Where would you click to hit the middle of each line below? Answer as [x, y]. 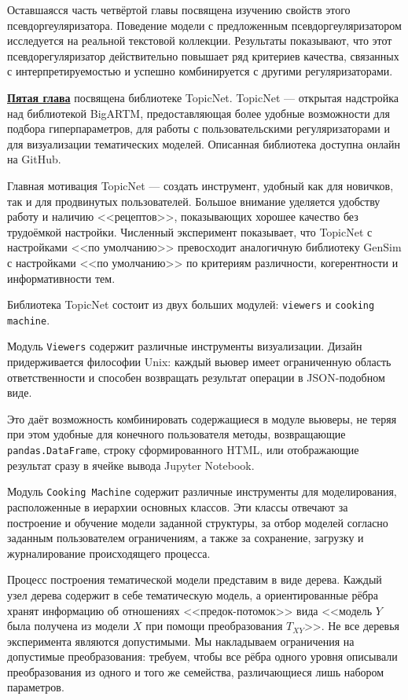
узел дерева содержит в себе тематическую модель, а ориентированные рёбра [193, 594]
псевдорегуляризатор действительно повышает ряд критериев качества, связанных [203, 55]
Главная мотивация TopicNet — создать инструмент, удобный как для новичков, [200, 185]
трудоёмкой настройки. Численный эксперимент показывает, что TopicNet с [190, 231]
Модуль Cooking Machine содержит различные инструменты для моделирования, [202, 491]
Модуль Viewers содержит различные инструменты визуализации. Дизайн [185, 346]
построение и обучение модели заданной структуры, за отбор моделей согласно [198, 522]
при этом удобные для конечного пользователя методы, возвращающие [176, 434]
